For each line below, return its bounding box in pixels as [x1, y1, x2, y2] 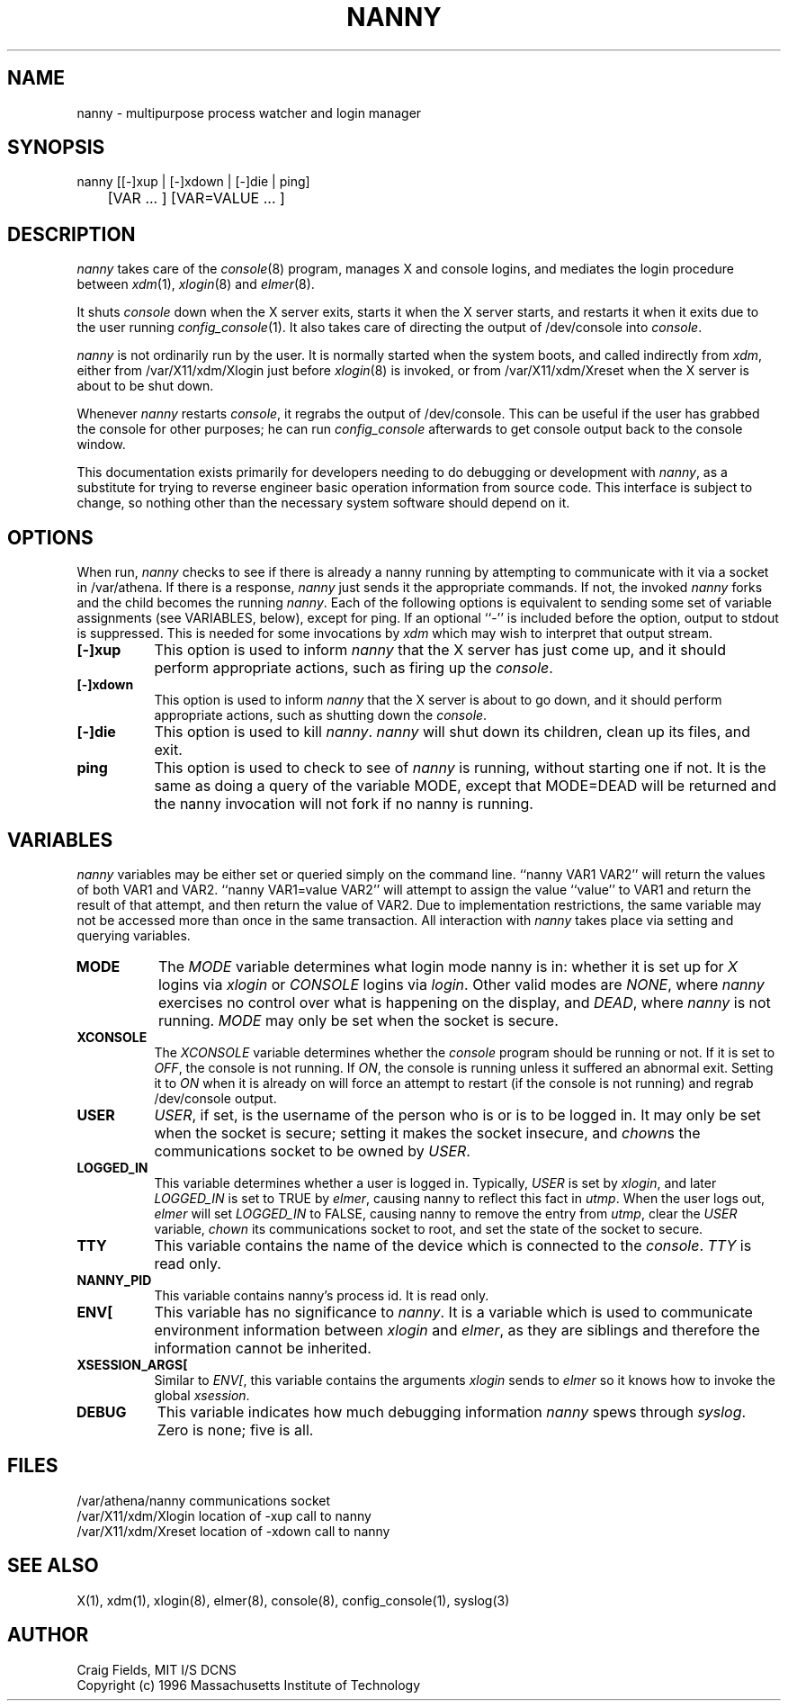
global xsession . [154, 1387, 250, 1403]
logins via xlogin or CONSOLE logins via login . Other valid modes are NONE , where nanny [157, 975, 765, 993]
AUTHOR [7, 1623, 89, 1647]
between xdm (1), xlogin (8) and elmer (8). [76, 276, 315, 292]
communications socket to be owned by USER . [154, 1141, 470, 1160]
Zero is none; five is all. [157, 1420, 314, 1439]
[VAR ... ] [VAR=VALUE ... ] [107, 189, 285, 208]
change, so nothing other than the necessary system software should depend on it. [76, 495, 570, 511]
